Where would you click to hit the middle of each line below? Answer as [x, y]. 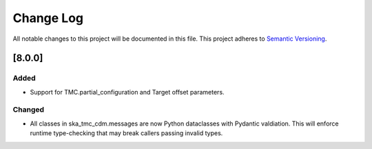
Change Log [48, 18]
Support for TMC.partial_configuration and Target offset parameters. [127, 92]
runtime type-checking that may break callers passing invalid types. [126, 133]
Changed [29, 110]
